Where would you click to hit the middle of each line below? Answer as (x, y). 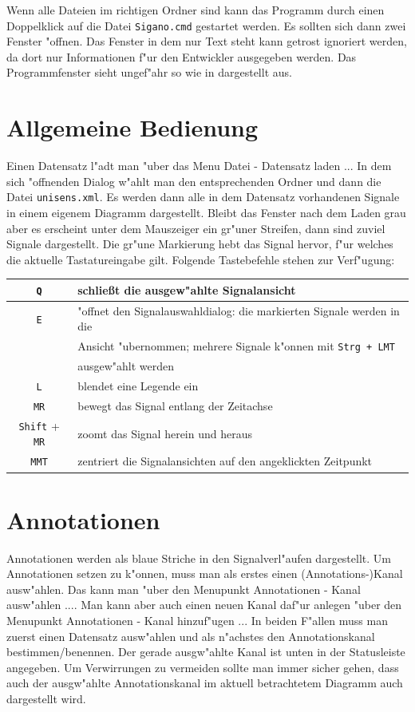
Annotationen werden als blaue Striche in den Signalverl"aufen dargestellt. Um (199, 558)
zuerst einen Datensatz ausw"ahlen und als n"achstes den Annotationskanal (191, 636)
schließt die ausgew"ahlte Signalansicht (187, 289)
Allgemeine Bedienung (132, 127)
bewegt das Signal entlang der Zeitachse (175, 405)
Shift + (39, 425)
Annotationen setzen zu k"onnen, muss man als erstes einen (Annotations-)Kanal (205, 574)
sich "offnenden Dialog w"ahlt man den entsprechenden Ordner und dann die (194, 181)
